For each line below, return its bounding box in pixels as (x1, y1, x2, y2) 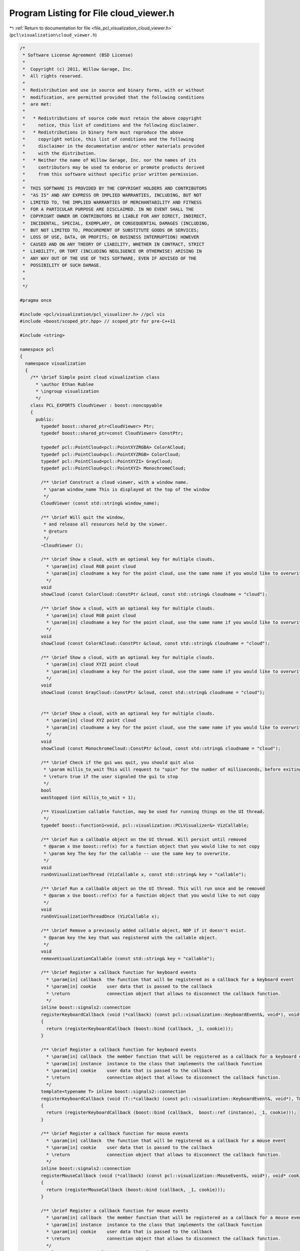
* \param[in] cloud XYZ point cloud (45, 718, 136, 723)
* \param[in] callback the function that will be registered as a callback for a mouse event (45, 1137, 286, 1143)
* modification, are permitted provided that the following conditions (22, 94, 204, 100)
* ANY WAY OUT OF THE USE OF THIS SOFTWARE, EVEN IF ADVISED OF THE (22, 255, 197, 261)
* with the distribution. (22, 150, 97, 156)
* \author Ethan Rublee (35, 381, 94, 387)
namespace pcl (19, 346, 54, 352)
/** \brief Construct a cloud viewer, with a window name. (40, 479, 189, 485)
